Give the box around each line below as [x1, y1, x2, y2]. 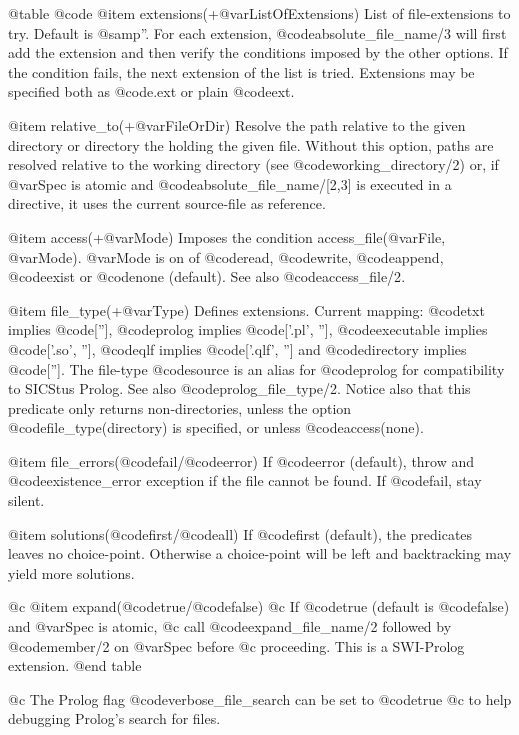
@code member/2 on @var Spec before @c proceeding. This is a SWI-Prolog [8, 635, 465, 656]
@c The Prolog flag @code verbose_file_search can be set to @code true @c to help [8, 688, 512, 709]
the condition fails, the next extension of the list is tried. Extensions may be [8, 61, 475, 82]
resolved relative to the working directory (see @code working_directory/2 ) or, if [8, 154, 499, 175]
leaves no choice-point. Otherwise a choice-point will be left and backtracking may [8, 543, 512, 564]
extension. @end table [8, 655, 142, 676]
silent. [8, 490, 45, 511]
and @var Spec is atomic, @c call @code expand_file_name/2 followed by [8, 616, 452, 637]
